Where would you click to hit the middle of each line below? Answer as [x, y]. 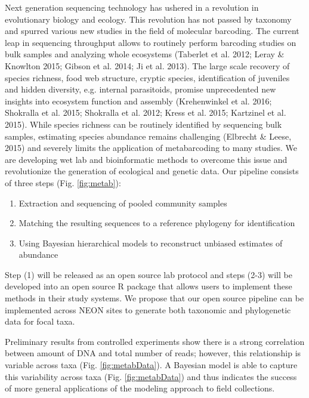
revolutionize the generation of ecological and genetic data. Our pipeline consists [152, 171]
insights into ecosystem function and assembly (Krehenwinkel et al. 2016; [138, 101]
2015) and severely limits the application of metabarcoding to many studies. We [151, 148]
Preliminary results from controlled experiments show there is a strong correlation [155, 341]
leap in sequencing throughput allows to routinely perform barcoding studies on [151, 42]
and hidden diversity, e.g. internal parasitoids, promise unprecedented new [140, 89]
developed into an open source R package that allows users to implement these [149, 286]
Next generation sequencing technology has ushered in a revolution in [132, 7]
